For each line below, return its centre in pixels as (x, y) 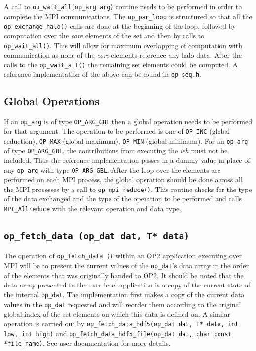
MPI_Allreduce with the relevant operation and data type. (93, 208)
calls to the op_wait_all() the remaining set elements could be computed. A (121, 64)
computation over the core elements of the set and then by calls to (104, 35)
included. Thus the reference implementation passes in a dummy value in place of (127, 160)
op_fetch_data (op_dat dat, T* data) (97, 236)
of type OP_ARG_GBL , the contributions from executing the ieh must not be (116, 150)
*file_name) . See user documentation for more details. (87, 343)
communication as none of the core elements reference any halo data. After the (123, 55)
